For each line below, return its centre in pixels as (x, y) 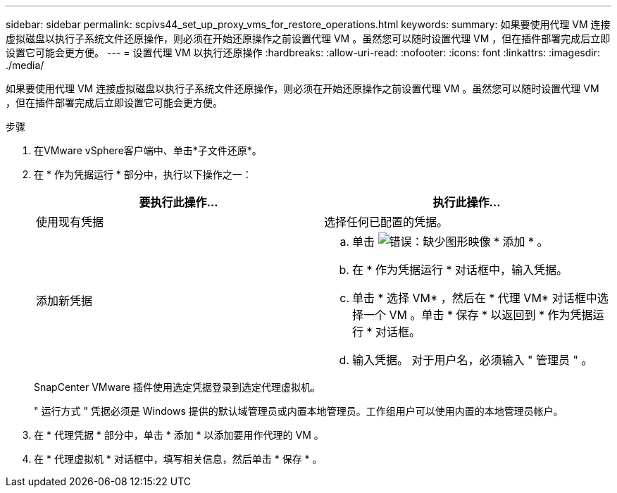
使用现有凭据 (70, 222)
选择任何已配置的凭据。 (386, 222)
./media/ (25, 65)
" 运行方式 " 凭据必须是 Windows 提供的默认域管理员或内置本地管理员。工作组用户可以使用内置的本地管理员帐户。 (299, 411)
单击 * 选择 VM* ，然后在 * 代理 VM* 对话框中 (475, 298)
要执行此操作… (179, 202)
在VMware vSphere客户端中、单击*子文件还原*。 (148, 150)
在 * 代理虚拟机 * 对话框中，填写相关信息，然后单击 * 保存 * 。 (178, 459)
